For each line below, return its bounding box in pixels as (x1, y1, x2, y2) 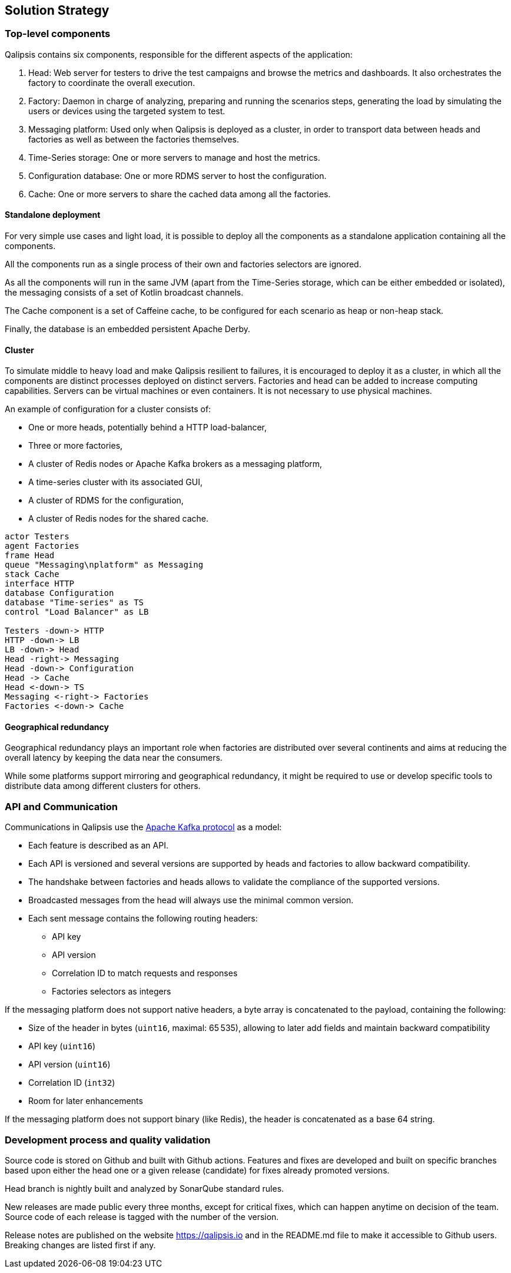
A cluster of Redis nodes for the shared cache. (28, 513, 209, 524)
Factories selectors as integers (52, 986, 171, 997)
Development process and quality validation (5, 1133, 211, 1146)
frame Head (5, 551, 55, 561)
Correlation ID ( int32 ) (28, 1078, 115, 1088)
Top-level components (5, 28, 111, 40)
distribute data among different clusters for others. (5, 781, 201, 791)
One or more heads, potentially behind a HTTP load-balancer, (28, 422, 267, 433)
